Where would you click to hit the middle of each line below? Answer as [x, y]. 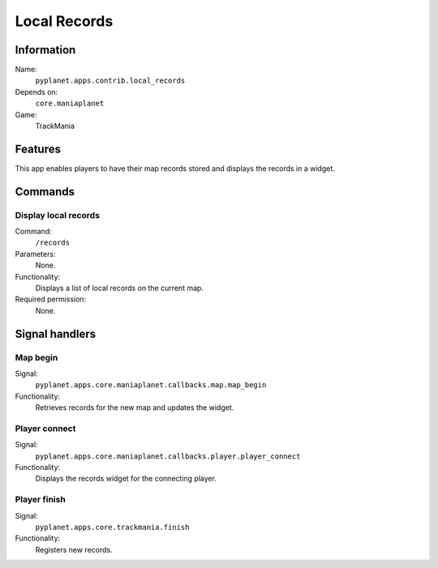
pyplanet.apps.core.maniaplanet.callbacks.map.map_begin [151, 385]
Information [45, 50]
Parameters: [35, 254]
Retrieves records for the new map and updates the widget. [135, 408]
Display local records [58, 215]
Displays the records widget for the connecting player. [126, 479]
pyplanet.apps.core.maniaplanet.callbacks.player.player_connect [168, 456]
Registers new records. [74, 549]
